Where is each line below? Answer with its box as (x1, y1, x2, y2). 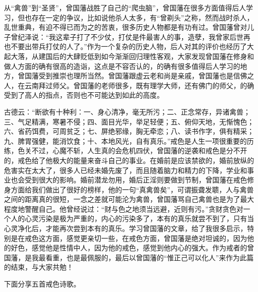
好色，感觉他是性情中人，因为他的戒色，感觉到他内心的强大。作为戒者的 (10, 242, 247, 253)
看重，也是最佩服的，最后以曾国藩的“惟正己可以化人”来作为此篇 (45, 252, 254, 262)
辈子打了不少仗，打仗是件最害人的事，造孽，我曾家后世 (63, 31, 244, 42)
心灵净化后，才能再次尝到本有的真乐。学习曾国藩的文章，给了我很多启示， (4, 223, 247, 234)
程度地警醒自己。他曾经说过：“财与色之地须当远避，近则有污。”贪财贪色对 (4, 203, 244, 214)
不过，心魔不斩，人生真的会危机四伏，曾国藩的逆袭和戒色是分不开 (31, 145, 247, 156)
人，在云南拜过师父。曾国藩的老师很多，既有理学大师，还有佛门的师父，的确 (4, 80, 254, 90)
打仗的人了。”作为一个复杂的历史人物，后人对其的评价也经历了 (45, 41, 247, 52)
